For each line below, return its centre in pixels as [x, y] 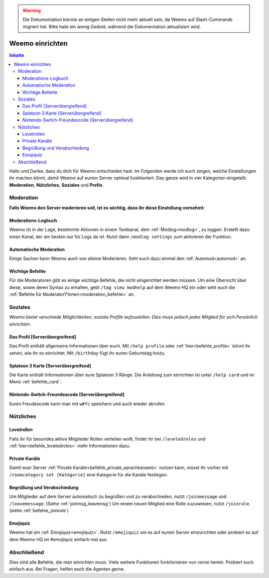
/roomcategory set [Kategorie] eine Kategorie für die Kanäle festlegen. [89, 474]
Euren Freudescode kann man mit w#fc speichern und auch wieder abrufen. [88, 404]
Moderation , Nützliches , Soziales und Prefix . [57, 185]
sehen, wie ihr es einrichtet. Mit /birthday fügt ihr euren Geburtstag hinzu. [87, 353]
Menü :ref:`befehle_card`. [35, 382]
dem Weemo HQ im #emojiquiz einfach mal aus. [59, 539]
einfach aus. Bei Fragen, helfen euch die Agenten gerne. [67, 569]
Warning [32, 10]
